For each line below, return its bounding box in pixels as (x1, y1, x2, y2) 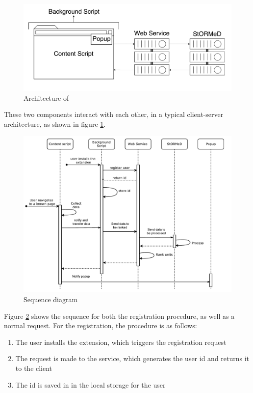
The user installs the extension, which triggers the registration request (15, 337, 227, 347)
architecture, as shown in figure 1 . (4, 119, 106, 129)
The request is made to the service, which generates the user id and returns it (15, 353, 250, 364)
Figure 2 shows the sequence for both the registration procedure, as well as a (4, 310, 235, 321)
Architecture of (24, 92, 69, 103)
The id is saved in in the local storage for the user (15, 379, 166, 390)
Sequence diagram (24, 294, 78, 305)
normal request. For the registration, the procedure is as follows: (4, 320, 197, 331)
